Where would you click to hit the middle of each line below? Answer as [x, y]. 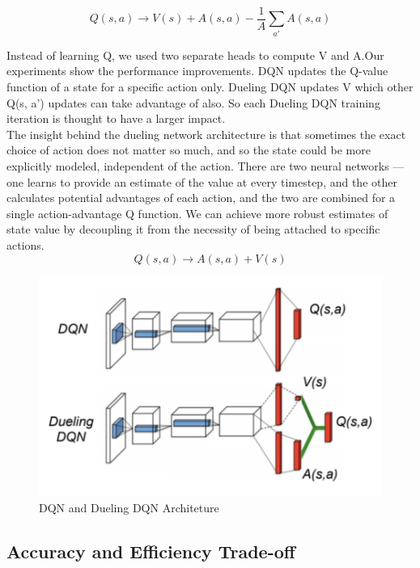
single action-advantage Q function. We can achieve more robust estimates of [197, 213]
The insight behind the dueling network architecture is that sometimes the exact [206, 134]
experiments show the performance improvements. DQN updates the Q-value [197, 71]
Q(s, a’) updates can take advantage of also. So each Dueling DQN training [193, 102]
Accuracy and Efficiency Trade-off [151, 551]
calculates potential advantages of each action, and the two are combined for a [201, 198]
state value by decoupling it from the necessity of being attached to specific [193, 229]
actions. [25, 244]
